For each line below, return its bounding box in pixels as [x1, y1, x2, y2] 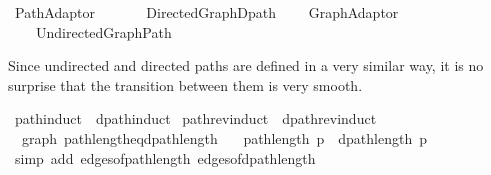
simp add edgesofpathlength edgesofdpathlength [14, 147, 316, 168]
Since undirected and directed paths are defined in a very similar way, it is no [8, 55, 484, 76]
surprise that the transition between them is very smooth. [8, 74, 363, 95]
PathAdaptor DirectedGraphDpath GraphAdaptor [14, 2, 399, 22]
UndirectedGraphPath [35, 21, 172, 42]
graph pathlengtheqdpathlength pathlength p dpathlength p [21, 127, 428, 148]
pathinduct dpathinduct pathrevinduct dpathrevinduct [14, 108, 377, 129]
